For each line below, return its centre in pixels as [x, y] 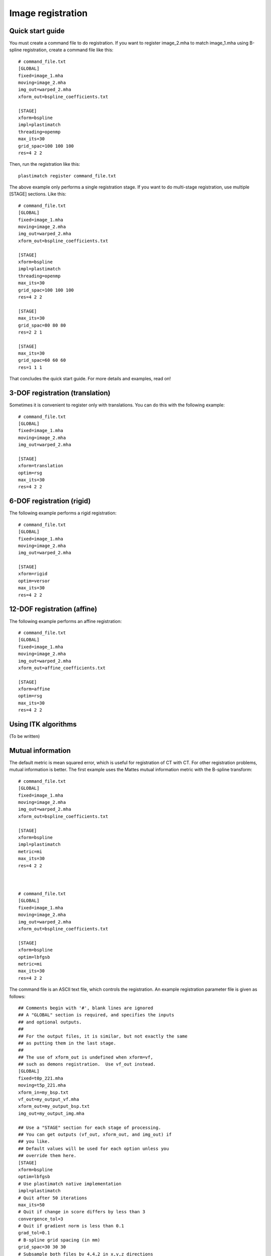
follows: [17, 996]
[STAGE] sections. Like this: [38, 194]
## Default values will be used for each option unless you [94, 1148]
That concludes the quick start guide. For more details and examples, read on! [90, 379]
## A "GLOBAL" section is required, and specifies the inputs [96, 1015]
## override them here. [47, 1156]
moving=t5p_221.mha [42, 1085]
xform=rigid [33, 574]
